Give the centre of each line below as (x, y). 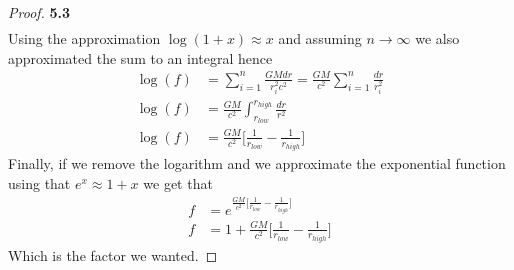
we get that (178, 183)
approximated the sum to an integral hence (140, 57)
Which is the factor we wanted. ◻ (113, 255)
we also (437, 38)
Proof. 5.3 (39, 12)
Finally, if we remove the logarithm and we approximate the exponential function (257, 163)
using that (39, 183)
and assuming (320, 38)
